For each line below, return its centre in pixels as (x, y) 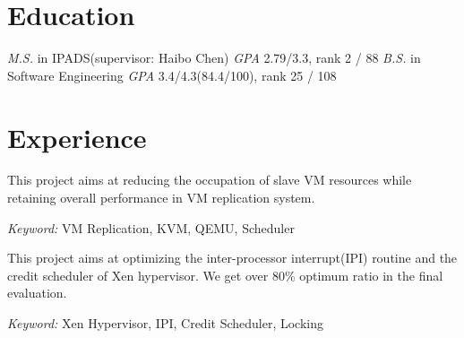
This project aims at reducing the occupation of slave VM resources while (210, 180)
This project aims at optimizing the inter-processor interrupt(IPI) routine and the (232, 258)
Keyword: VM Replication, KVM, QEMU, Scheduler (151, 227)
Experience (77, 137)
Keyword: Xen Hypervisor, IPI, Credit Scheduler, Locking (165, 323)
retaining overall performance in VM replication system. (161, 198)
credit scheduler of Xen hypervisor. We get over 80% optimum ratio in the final (225, 275)
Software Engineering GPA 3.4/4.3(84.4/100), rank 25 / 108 (172, 75)
